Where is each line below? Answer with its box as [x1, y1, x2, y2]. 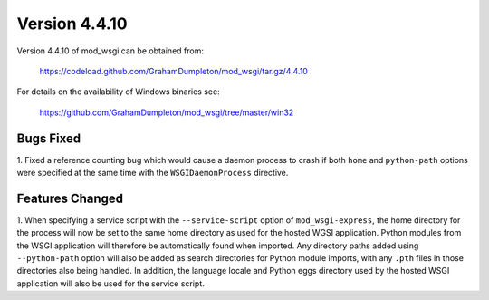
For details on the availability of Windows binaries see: [16, 86, 221, 97]
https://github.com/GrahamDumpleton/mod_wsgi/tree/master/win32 [39, 107, 294, 118]
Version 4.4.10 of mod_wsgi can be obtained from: [16, 45, 204, 56]
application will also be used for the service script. [16, 277, 206, 289]
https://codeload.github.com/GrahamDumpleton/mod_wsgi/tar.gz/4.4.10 [39, 65, 308, 76]
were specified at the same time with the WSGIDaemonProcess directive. [16, 168, 289, 179]
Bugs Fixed [16, 131, 81, 146]
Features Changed [16, 190, 124, 206]
